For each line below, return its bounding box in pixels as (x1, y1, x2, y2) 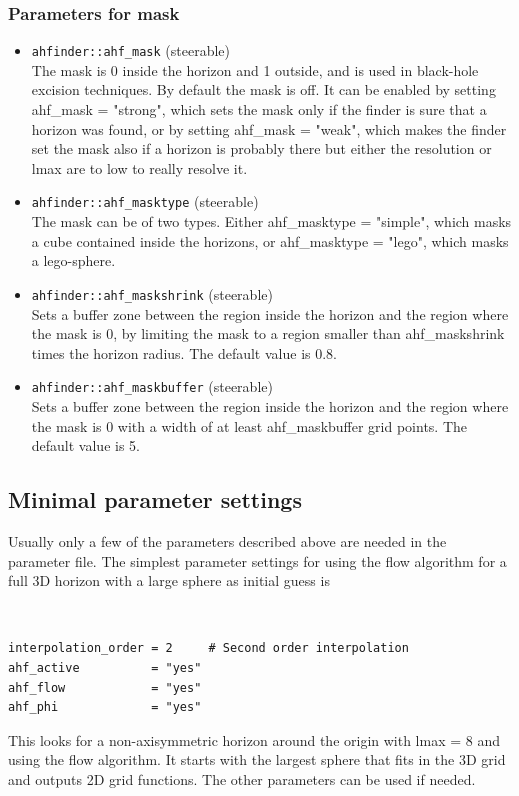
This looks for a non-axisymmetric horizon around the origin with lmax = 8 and (8, 729, 501, 750)
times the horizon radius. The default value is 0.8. (31, 342, 337, 363)
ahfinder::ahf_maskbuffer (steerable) (31, 376, 273, 397)
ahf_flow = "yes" (8, 680, 202, 695)
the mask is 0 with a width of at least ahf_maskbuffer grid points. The (31, 415, 468, 436)
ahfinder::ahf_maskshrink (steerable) (31, 283, 273, 304)
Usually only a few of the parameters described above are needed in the (8, 530, 447, 551)
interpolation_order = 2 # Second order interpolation (8, 641, 409, 656)
